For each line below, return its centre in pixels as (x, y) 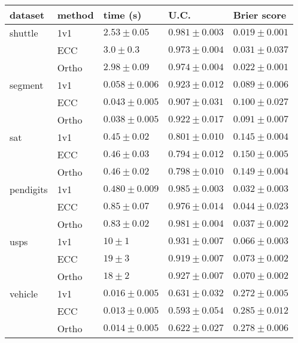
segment (27, 85)
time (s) (122, 15)
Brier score (260, 15)
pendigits (29, 189)
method (75, 15)
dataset (27, 15)
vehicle (24, 294)
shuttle (24, 33)
